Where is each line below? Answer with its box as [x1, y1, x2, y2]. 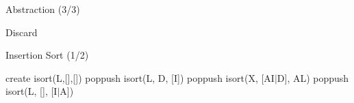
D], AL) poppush [277, 70, 349, 85]
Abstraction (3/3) [5, 2, 80, 16]
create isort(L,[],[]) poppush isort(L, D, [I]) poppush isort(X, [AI [5, 70, 275, 85]
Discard [5, 25, 38, 39]
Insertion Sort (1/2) [5, 48, 89, 62]
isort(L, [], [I [5, 84, 58, 98]
